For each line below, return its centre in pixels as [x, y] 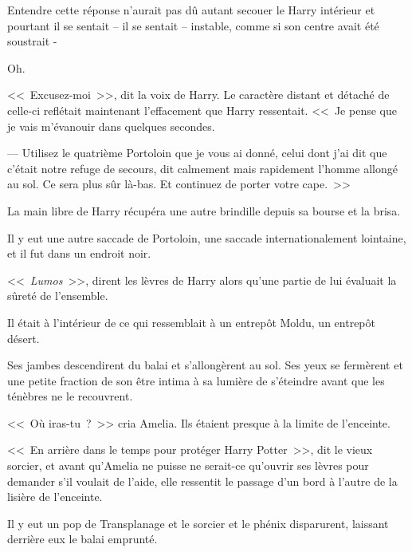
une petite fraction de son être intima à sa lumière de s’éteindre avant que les [196, 380]
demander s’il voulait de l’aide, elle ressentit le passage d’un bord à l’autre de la [202, 481]
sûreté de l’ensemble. [58, 296]
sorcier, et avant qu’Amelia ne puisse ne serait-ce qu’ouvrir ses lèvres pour [188, 465]
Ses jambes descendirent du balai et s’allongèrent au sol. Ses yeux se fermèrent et [205, 365]
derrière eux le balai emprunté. [82, 539]
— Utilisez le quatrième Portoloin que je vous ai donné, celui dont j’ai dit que [197, 153]
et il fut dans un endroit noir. [79, 253]
